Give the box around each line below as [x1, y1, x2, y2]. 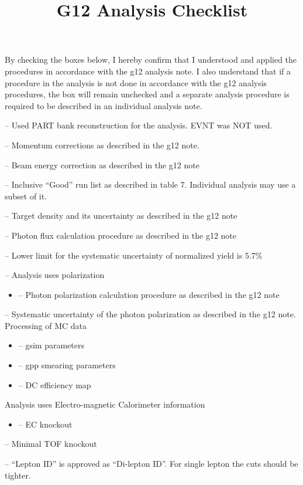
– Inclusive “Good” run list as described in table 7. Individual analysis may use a [5, 178, 296, 191]
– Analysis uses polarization [5, 269, 105, 281]
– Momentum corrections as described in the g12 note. [5, 138, 199, 151]
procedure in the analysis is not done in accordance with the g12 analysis [5, 76, 267, 89]
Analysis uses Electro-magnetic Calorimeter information [5, 398, 205, 411]
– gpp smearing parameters [18, 359, 116, 371]
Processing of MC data [5, 319, 87, 331]
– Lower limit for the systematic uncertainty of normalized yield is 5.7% [5, 249, 263, 261]
